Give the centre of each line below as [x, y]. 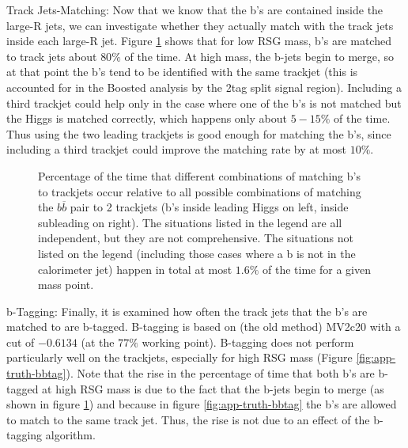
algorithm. [70, 435]
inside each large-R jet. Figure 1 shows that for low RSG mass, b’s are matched [199, 41]
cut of [21, 342]
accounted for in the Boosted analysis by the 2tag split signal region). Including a [204, 87]
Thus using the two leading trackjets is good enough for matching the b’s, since [199, 133]
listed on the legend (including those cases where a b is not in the [197, 253]
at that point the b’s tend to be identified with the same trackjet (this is [182, 72]
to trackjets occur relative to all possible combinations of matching [200, 191]
